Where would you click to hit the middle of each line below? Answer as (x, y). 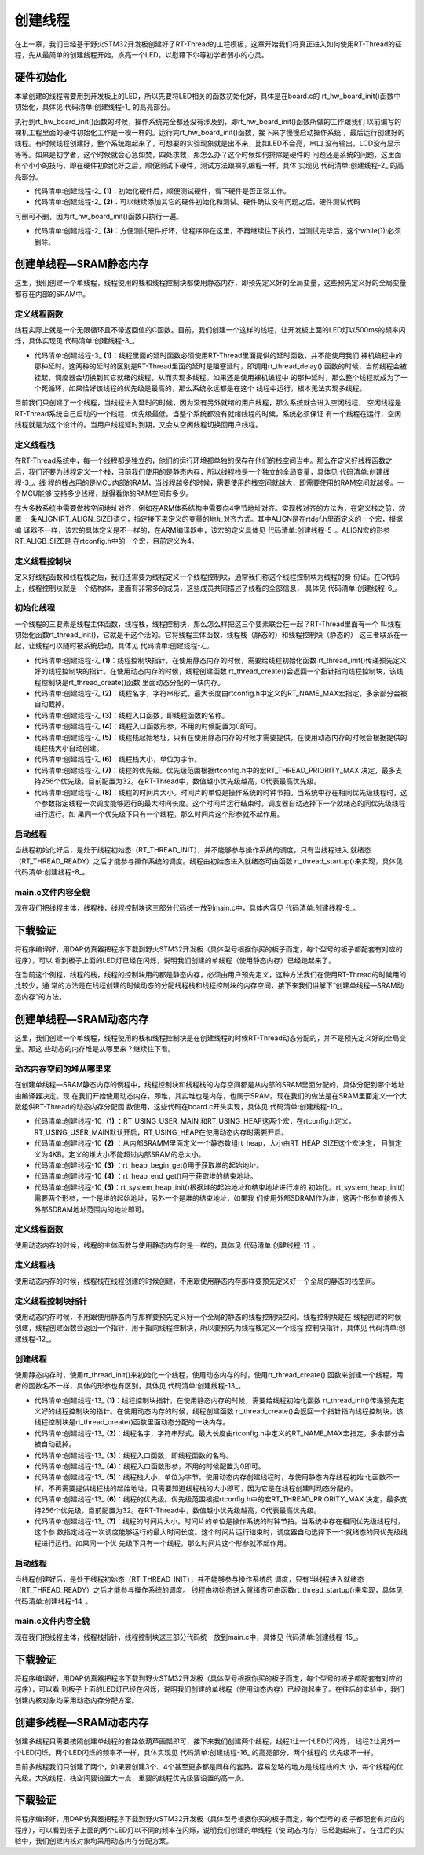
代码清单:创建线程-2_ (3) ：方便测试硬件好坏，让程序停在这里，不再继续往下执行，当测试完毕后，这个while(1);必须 (218, 231)
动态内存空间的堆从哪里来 (63, 1069)
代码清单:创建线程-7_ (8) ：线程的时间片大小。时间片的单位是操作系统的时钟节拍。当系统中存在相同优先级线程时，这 (221, 792)
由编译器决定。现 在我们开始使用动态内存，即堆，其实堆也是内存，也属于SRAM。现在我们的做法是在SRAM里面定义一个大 (211, 1095)
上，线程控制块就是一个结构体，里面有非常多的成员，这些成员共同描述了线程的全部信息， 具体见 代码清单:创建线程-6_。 (208, 588)
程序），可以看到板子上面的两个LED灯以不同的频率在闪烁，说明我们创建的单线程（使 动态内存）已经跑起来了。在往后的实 (209, 1830)
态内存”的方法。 (40, 996)
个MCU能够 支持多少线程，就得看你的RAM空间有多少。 (104, 493)
